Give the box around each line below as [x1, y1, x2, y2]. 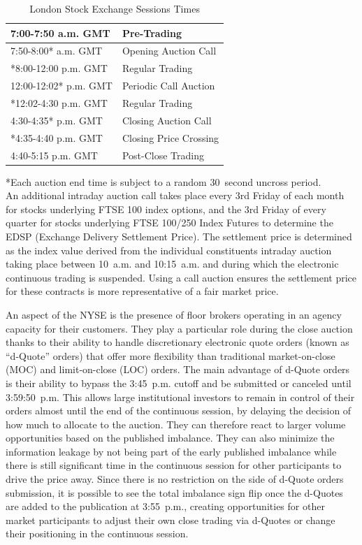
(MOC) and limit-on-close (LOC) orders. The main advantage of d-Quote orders [6, 362, 350, 377]
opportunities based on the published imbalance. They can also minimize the [6, 430, 335, 445]
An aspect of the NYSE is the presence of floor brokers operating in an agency [6, 307, 342, 321]
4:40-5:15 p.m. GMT [10, 147, 98, 162]
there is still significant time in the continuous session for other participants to [6, 458, 342, 472]
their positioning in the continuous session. [6, 526, 189, 541]
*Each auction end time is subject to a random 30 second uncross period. [6, 174, 321, 189]
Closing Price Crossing [122, 130, 219, 145]
